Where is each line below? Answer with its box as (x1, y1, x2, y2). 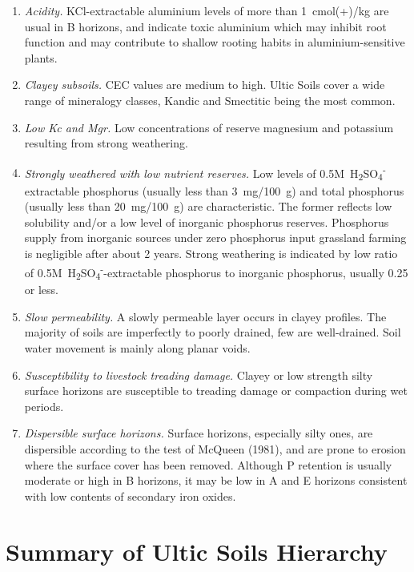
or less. (24, 281, 58, 298)
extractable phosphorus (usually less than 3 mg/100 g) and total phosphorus (24, 182, 404, 199)
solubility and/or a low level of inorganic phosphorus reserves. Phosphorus (24, 213, 389, 230)
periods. (24, 397, 64, 414)
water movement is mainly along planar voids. (24, 340, 251, 356)
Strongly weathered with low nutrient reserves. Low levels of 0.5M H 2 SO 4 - (24, 162, 386, 183)
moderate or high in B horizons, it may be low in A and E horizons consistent (24, 472, 408, 489)
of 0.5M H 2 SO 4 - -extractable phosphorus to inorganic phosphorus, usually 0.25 (24, 261, 408, 282)
